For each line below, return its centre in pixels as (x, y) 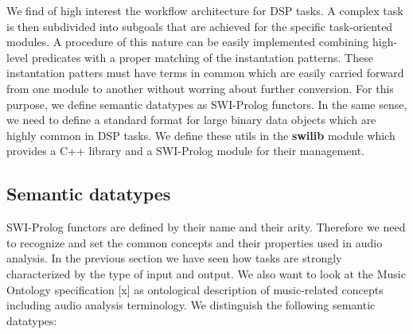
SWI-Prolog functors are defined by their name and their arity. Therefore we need (206, 227)
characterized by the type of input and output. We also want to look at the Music (206, 273)
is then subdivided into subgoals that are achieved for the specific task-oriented (200, 26)
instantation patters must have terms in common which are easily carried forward (205, 73)
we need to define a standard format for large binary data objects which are (191, 120)
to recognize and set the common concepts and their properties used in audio (195, 242)
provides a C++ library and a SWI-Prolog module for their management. (186, 151)
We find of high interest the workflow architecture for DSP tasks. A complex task (205, 10)
